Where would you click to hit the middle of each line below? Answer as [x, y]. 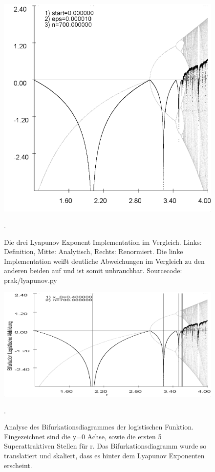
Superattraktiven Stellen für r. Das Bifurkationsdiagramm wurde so [105, 446]
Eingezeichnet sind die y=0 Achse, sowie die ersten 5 [83, 436]
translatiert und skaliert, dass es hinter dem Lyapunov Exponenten [104, 456]
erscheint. [18, 465]
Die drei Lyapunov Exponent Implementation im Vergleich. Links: [103, 242]
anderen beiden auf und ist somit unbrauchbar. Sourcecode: [93, 270]
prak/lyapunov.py [31, 280]
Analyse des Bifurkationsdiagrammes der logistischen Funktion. [99, 427]
